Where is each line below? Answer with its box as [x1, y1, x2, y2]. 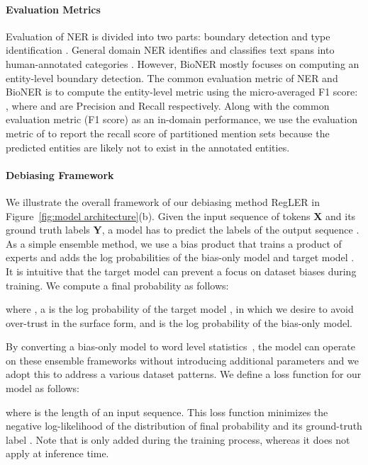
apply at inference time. [6, 446, 109, 461]
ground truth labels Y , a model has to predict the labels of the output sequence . [6, 222, 359, 237]
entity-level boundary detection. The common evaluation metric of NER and [6, 70, 338, 85]
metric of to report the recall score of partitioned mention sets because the [6, 125, 330, 140]
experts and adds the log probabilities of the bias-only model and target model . [6, 250, 355, 265]
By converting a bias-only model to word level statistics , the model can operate [6, 339, 355, 354]
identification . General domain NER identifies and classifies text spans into [6, 42, 335, 57]
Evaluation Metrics [6, 1, 101, 16]
